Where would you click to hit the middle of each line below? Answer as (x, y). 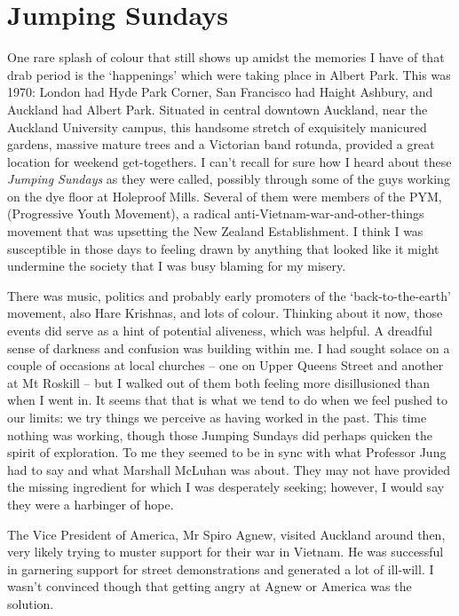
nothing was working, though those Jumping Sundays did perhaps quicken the (220, 434)
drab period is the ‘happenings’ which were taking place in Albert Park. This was (229, 74)
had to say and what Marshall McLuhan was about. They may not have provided (229, 469)
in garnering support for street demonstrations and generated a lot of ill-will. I (221, 569)
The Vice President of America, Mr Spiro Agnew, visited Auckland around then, (226, 534)
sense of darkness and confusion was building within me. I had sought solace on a (229, 347)
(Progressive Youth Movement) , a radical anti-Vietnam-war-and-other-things (216, 213)
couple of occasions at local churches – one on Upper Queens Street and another (226, 365)
